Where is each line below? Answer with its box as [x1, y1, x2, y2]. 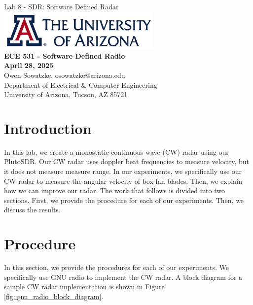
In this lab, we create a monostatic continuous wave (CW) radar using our [4, 146, 229, 157]
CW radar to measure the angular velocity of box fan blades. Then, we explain [4, 175, 242, 186]
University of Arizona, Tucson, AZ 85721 [4, 89, 128, 100]
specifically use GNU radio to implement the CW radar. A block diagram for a [4, 271, 243, 282]
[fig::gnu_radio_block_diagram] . [4, 291, 104, 301]
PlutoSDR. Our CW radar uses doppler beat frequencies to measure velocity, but [4, 156, 249, 167]
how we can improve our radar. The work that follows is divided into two [4, 185, 225, 196]
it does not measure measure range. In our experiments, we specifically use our [4, 166, 242, 176]
